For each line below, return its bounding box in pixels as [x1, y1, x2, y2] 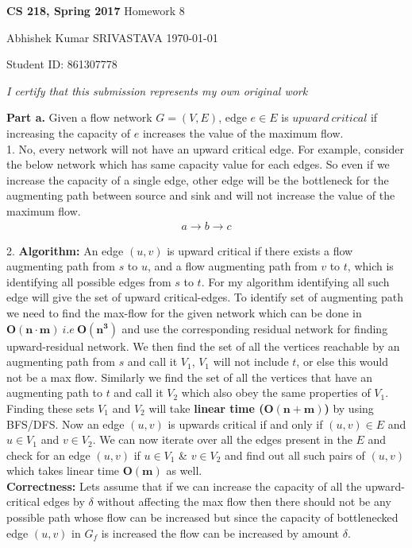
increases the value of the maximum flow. [142, 124, 344, 141]
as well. [166, 462, 202, 479]
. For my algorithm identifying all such [201, 273, 390, 290]
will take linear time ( [148, 399, 264, 416]
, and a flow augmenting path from [148, 258, 318, 274]
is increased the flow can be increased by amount [101, 524, 340, 541]
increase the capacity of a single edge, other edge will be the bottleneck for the [6, 171, 389, 188]
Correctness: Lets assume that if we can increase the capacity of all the [6, 477, 362, 494]
